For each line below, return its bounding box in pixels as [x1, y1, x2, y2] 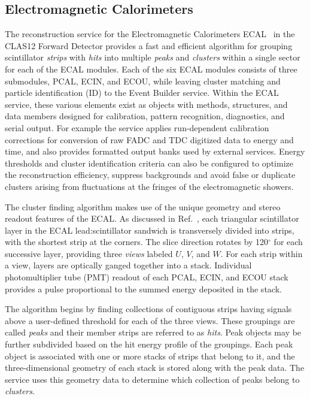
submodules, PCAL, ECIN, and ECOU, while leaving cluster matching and [5, 74, 281, 87]
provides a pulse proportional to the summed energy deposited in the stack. [5, 282, 282, 295]
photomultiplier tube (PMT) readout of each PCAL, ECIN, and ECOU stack [5, 271, 288, 283]
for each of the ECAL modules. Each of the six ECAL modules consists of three [5, 62, 297, 75]
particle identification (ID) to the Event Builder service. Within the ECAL [5, 86, 279, 99]
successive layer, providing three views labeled [5, 247, 173, 259]
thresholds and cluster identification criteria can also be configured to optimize [5, 156, 293, 169]
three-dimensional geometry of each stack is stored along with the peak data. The [5, 361, 305, 374]
